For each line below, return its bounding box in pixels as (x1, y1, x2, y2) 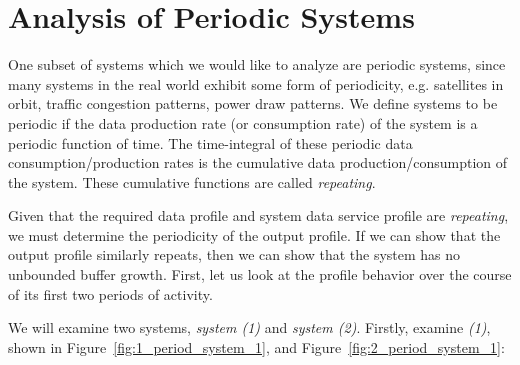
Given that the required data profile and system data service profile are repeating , (8, 205, 509, 226)
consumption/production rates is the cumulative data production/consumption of (8, 152, 508, 173)
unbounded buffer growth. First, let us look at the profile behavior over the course (8, 264, 512, 285)
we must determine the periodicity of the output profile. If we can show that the (8, 224, 501, 245)
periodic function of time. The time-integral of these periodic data (8, 132, 413, 153)
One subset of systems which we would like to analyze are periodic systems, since (8, 54, 506, 75)
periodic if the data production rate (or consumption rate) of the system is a (8, 112, 478, 133)
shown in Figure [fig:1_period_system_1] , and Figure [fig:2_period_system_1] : (8, 336, 505, 357)
